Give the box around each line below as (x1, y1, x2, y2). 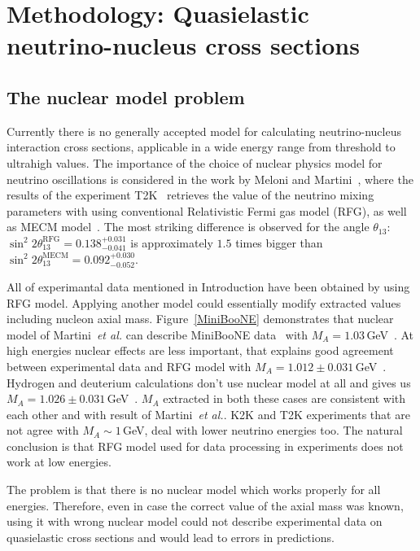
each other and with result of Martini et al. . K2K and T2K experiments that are (7, 405, 410, 422)
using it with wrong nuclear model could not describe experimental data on (7, 513, 383, 530)
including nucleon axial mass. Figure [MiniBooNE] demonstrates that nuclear (7, 310, 394, 327)
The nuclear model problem (7, 84, 245, 109)
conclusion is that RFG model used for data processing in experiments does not (7, 437, 404, 454)
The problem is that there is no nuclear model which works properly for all (7, 481, 381, 498)
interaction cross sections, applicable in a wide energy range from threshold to (7, 138, 396, 155)
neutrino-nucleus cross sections (7, 28, 360, 62)
